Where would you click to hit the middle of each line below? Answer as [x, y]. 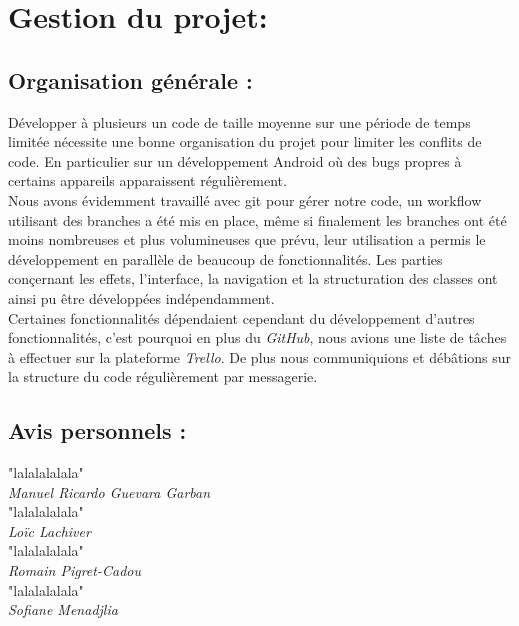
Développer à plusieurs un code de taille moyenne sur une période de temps [239, 121]
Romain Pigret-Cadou [74, 570]
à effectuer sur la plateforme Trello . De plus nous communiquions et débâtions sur [260, 356]
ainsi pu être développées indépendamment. [141, 297]
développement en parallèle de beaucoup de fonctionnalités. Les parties [225, 258]
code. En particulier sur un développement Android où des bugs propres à [235, 160]
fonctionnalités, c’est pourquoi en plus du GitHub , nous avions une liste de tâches [257, 337]
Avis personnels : [97, 430]
